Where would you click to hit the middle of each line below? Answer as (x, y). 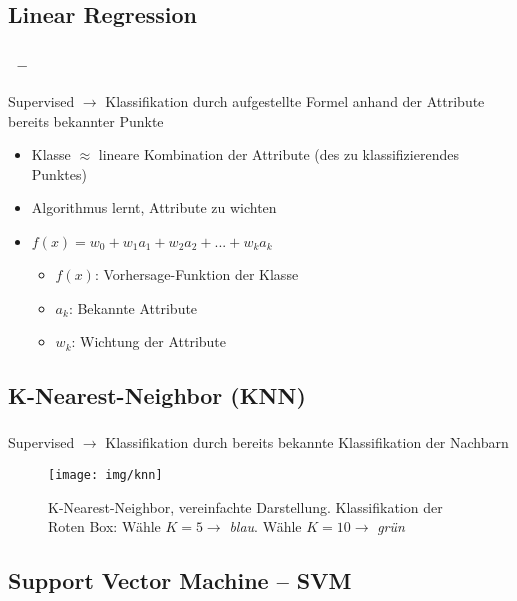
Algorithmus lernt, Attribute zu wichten (154, 207)
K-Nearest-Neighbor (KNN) (157, 395)
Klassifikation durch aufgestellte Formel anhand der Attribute (295, 101)
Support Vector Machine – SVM (180, 580)
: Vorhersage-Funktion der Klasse (196, 273)
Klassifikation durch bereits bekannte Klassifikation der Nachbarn (307, 442)
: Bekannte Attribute (133, 307)
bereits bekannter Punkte (86, 120)
